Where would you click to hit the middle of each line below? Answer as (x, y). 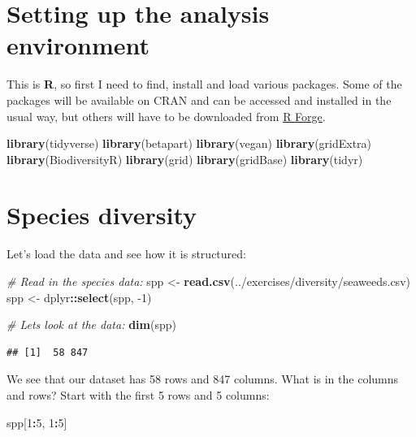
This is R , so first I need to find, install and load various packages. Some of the (204, 84)
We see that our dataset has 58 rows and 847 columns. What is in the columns (203, 379)
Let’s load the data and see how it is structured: (126, 254)
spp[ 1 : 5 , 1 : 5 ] (37, 422)
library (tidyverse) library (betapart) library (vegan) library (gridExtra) (189, 143)
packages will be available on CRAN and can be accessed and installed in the (199, 100)
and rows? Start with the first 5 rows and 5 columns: (138, 394)
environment (78, 45)
